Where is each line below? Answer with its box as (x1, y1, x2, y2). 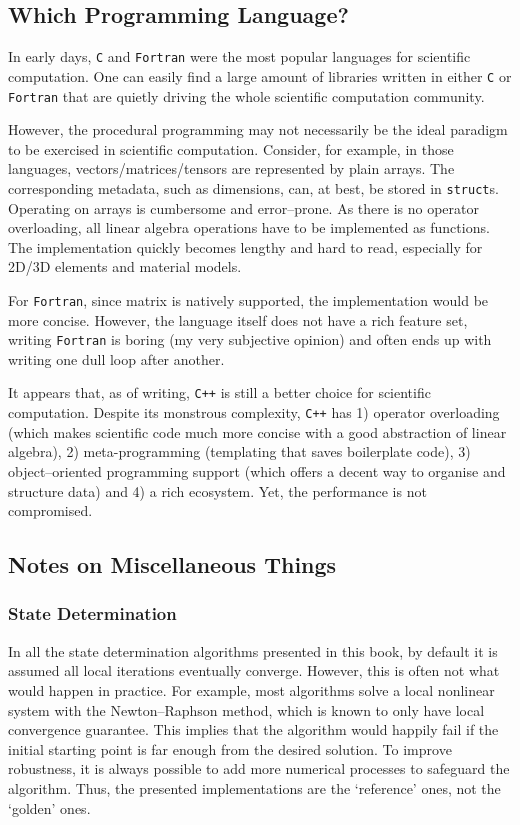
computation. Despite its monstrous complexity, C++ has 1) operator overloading (8, 402, 500, 423)
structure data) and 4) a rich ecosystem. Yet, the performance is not (8, 480, 427, 501)
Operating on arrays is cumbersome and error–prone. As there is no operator (8, 197, 479, 218)
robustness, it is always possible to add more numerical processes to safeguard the (8, 758, 510, 779)
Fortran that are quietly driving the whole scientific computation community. (8, 85, 485, 106)
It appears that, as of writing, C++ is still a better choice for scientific (8, 382, 431, 403)
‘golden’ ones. (8, 797, 91, 818)
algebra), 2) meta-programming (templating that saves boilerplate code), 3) (8, 441, 471, 462)
